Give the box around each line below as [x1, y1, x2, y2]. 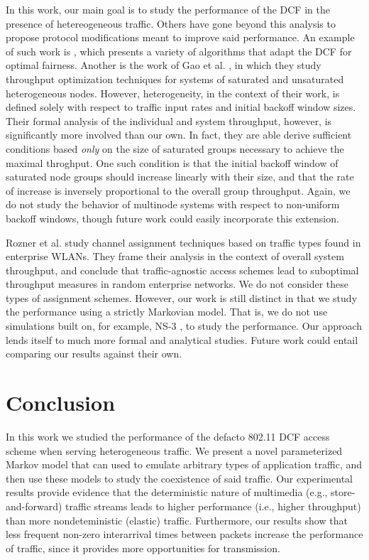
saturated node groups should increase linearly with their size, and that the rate [6, 169, 354, 184]
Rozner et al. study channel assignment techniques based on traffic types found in [6, 235, 361, 249]
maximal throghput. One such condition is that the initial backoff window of [6, 155, 338, 170]
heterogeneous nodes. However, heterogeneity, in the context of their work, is [6, 85, 340, 100]
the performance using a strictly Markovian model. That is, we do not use [6, 304, 328, 319]
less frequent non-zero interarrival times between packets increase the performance [6, 527, 363, 542]
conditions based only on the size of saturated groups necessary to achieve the [6, 141, 344, 156]
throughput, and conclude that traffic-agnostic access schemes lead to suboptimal [6, 262, 359, 277]
